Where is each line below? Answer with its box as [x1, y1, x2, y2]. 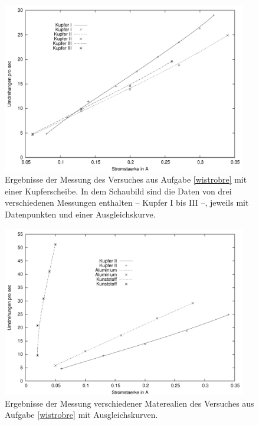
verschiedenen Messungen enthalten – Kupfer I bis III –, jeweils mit [5, 196, 249, 209]
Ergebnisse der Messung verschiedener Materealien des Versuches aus [5, 397, 254, 409]
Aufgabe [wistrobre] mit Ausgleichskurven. [5, 408, 158, 421]
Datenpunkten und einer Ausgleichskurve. [5, 208, 156, 220]
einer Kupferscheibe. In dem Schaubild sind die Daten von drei [5, 184, 232, 197]
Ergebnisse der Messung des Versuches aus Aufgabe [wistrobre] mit [5, 173, 247, 186]
